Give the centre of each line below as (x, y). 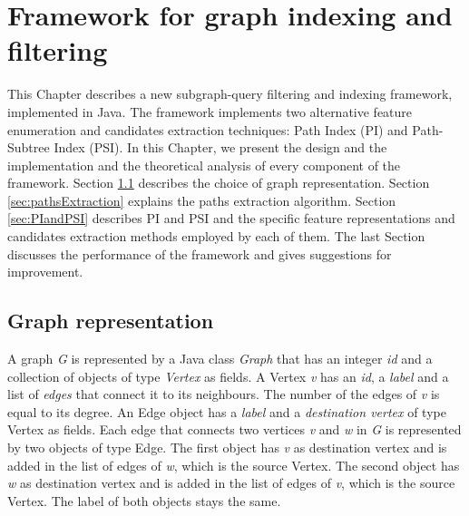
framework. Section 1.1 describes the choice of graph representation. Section (219, 183)
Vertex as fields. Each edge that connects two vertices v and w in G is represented (234, 429)
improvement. (45, 272)
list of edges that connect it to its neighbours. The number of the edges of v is (224, 394)
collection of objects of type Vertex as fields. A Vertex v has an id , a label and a (228, 376)
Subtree (29, 147)
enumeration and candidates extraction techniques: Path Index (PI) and (208, 129)
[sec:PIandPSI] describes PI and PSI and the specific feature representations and (231, 218)
